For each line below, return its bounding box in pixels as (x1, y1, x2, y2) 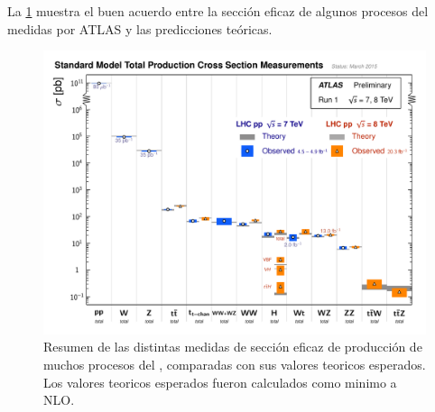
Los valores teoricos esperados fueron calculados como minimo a (43, 372, 397, 391)
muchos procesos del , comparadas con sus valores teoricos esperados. (43, 355, 426, 374)
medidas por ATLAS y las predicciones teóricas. (7, 19, 273, 38)
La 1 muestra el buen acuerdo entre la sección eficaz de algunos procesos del (7, 2, 429, 20)
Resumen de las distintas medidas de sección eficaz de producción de (43, 337, 422, 356)
